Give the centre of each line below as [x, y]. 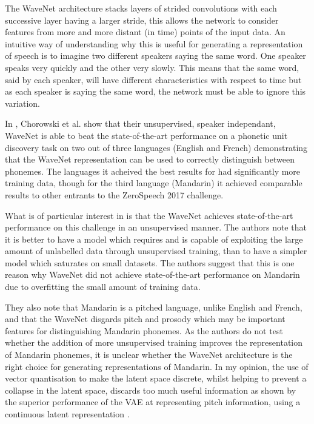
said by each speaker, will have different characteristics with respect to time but [153, 79]
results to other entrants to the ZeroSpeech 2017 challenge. [114, 194]
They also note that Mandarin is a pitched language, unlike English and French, [154, 307]
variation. [23, 103]
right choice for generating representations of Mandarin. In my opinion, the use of [157, 366]
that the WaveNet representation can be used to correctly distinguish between [150, 159]
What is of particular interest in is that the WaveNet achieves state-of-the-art [149, 215]
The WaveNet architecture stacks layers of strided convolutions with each [141, 8]
